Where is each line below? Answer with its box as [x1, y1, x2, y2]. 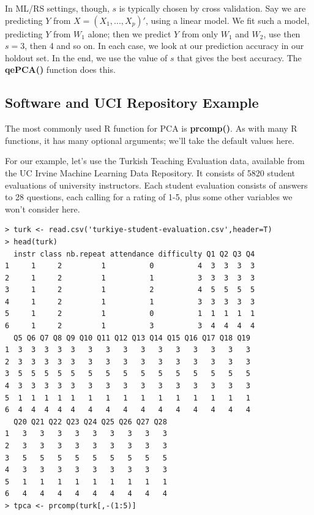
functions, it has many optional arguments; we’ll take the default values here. [5, 133, 294, 146]
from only [181, 27, 219, 40]
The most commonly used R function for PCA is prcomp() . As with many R [5, 122, 297, 135]
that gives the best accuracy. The [177, 51, 302, 64]
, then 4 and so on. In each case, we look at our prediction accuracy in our [24, 39, 304, 52]
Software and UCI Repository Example [5, 93, 259, 112]
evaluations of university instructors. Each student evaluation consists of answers [5, 178, 308, 191]
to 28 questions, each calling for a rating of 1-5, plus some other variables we [5, 190, 293, 203]
